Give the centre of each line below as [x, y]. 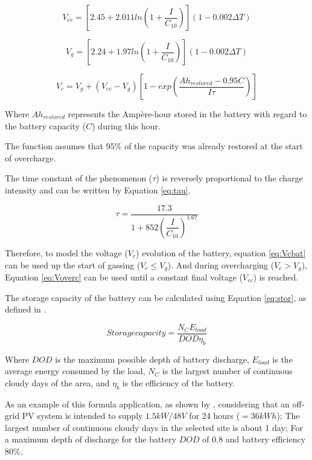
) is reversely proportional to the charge [229, 178]
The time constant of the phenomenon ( [79, 178]
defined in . [26, 309]
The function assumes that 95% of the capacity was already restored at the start [154, 146]
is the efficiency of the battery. [178, 382]
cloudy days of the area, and [57, 382]
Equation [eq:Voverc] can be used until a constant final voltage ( [124, 277]
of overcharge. [30, 157]
